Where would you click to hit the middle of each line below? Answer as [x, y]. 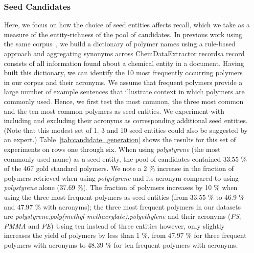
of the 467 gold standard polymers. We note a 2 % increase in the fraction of [119, 168]
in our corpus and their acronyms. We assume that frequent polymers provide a [123, 82]
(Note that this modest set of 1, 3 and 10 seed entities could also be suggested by [126, 130]
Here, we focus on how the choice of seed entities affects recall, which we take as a [127, 25]
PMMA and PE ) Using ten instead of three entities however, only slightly [114, 225]
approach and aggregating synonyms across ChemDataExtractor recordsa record [124, 53]
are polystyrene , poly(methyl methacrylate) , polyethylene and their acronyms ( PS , [123, 216]
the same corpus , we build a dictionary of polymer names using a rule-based [120, 44]
